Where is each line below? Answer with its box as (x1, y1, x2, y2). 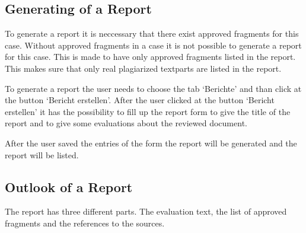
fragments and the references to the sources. (5, 216, 165, 229)
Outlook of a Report (5, 177, 133, 196)
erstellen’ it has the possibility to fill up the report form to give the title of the (5, 105, 291, 117)
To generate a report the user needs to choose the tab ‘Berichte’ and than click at (5, 82, 302, 94)
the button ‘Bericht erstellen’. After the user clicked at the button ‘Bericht (5, 94, 275, 106)
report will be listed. (5, 148, 79, 161)
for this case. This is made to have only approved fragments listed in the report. (5, 50, 296, 63)
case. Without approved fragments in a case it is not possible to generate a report (5, 39, 302, 51)
